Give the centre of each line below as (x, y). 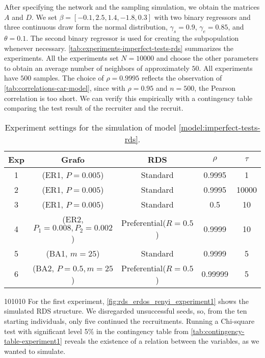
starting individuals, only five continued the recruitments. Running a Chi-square (129, 321)
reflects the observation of (182, 78)
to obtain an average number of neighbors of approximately (97, 68)
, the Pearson (215, 87)
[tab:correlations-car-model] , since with (65, 87)
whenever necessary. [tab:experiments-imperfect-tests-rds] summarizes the (119, 48)
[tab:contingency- (218, 331)
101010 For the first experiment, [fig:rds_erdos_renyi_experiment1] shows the (126, 301)
